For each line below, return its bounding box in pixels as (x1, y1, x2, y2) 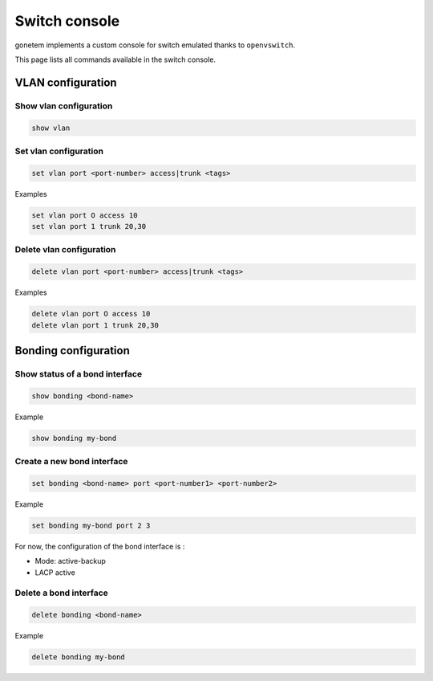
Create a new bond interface (14, 455, 128, 467)
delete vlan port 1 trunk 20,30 (31, 320, 160, 329)
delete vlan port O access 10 (31, 309, 151, 319)
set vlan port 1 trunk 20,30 (31, 222, 147, 230)
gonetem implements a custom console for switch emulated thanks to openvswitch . (14, 40, 296, 50)
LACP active (34, 567, 75, 577)
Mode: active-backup (34, 557, 106, 566)
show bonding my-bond (31, 434, 117, 442)
